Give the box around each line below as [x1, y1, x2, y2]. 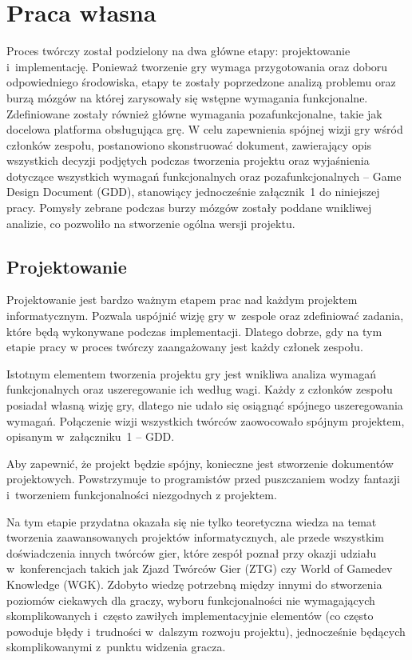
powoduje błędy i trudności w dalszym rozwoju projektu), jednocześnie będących [6, 622, 406, 639]
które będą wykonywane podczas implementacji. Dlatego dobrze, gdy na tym [6, 322, 382, 339]
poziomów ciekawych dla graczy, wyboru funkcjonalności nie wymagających [6, 591, 375, 608]
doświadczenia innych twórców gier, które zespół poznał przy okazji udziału [6, 544, 377, 561]
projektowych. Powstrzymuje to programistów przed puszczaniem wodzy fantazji [6, 470, 400, 487]
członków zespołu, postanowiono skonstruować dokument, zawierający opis [6, 136, 372, 153]
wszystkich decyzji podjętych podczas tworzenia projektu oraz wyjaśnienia [6, 152, 370, 169]
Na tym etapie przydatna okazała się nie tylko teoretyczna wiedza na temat [6, 513, 377, 530]
